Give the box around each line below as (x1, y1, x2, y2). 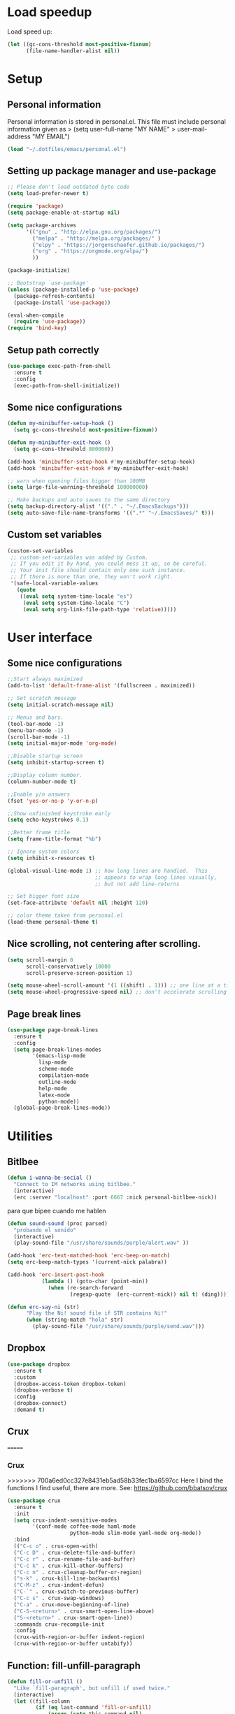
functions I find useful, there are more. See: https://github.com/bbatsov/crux (7, 1483, 228, 1492)
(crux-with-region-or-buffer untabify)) (13, 1641, 133, 1648)
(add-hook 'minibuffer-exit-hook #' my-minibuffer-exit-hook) (7, 464, 190, 472)
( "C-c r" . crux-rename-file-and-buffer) (13, 1555, 136, 1563)
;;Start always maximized (7, 676, 83, 683)
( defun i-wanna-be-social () (7, 1174, 92, 1182)
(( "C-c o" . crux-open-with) (13, 1543, 99, 1550)
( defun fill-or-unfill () (7, 1678, 83, 1685)
